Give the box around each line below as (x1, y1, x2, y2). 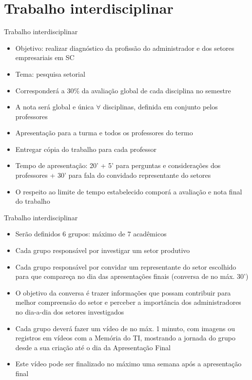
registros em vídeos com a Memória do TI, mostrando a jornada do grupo (15, 333, 236, 343)
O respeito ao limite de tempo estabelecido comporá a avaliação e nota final (15, 186, 242, 196)
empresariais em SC (15, 52, 75, 63)
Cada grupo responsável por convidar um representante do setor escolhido (15, 261, 236, 272)
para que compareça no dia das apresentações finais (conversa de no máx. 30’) (15, 271, 249, 281)
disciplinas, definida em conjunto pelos (103, 102, 218, 112)
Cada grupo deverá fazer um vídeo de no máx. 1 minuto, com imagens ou (15, 323, 235, 333)
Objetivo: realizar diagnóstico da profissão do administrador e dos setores (15, 42, 234, 53)
